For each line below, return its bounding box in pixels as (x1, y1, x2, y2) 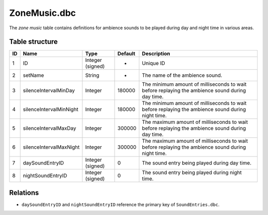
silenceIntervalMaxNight (23, 144, 80, 151)
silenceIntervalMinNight (23, 106, 79, 113)
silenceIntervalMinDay (23, 87, 75, 94)
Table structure (9, 38, 58, 46)
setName (23, 72, 44, 79)
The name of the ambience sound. (141, 72, 223, 79)
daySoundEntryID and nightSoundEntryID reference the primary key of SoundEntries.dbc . (21, 201, 220, 208)
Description (141, 50, 171, 57)
